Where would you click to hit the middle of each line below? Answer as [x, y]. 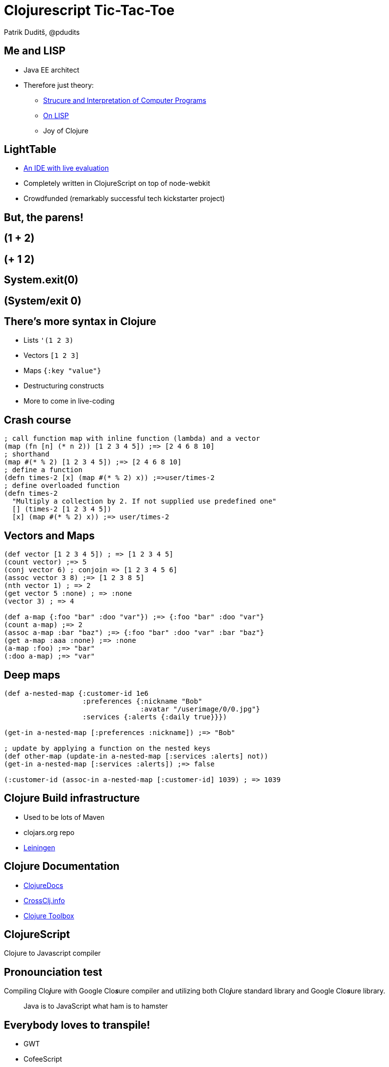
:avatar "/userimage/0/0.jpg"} [200, 709]
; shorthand [27, 454]
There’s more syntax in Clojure [80, 321]
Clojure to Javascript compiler [52, 953]
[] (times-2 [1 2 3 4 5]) [62, 509]
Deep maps [32, 675]
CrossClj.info [44, 900]
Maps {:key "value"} [62, 371]
